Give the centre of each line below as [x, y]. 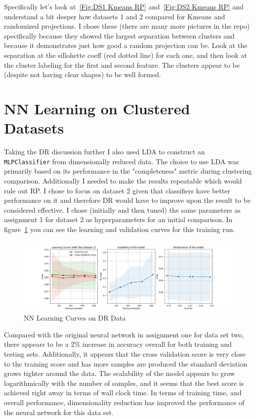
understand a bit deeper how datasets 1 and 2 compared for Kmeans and [115, 16]
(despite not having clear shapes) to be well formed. [83, 74]
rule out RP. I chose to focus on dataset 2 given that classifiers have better [117, 190]
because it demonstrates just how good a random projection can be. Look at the [126, 45]
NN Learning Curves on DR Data [75, 318]
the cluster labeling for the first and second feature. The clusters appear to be [122, 65]
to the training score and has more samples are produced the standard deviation [126, 363]
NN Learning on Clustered [97, 108]
